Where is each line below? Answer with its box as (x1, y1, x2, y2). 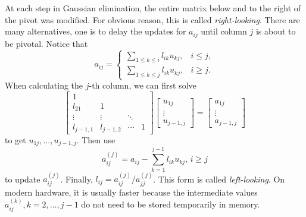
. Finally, (60, 172, 93, 185)
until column (201, 25, 247, 37)
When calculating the (5, 79, 83, 92)
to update (5, 172, 40, 185)
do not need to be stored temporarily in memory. (81, 198, 260, 210)
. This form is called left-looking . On (153, 172, 285, 185)
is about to (255, 25, 296, 37)
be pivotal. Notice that (5, 37, 88, 49)
